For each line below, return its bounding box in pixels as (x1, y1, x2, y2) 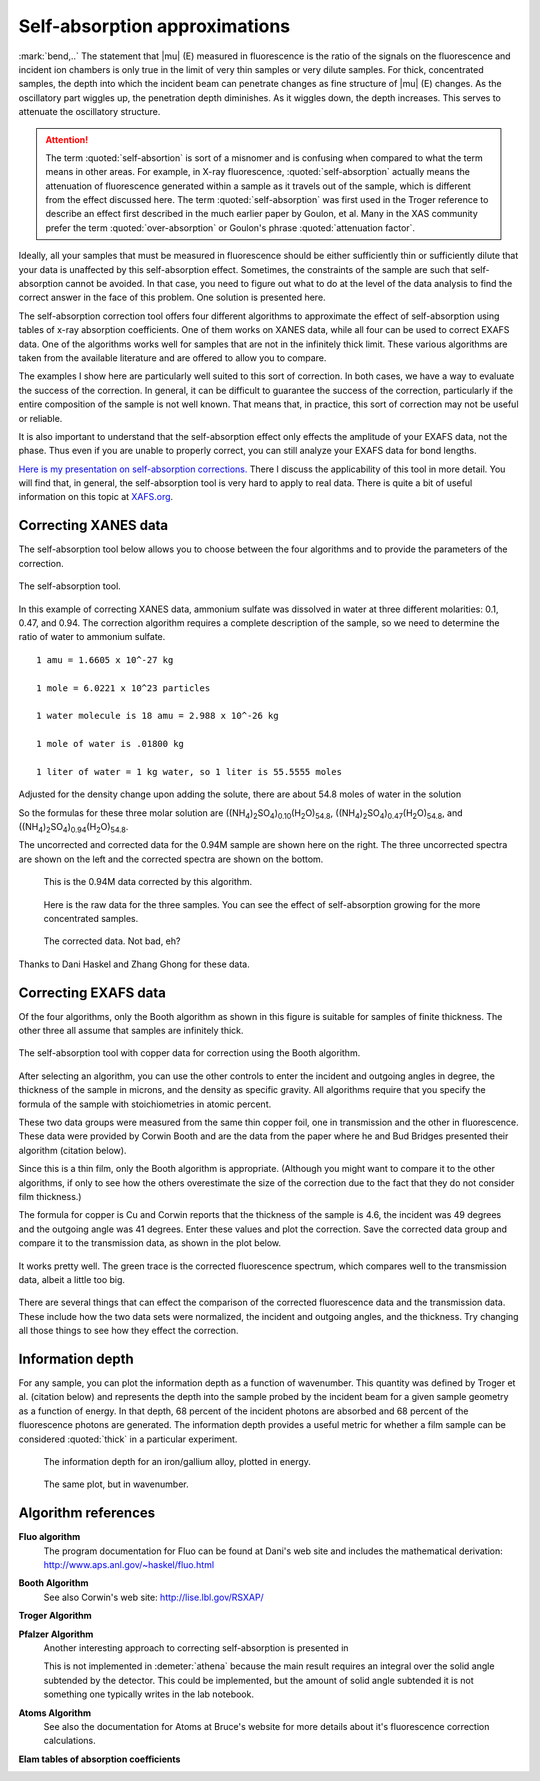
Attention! (45, 133, 89, 145)
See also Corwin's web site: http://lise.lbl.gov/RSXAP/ (43, 1591, 264, 1603)
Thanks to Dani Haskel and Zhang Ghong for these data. (18, 958, 250, 970)
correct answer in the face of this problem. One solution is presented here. (18, 291, 326, 304)
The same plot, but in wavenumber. (43, 1478, 189, 1490)
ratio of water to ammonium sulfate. (18, 631, 166, 643)
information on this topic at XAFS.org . (18, 491, 174, 503)
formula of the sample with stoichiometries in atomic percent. (18, 1098, 272, 1110)
